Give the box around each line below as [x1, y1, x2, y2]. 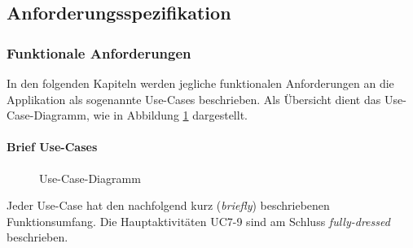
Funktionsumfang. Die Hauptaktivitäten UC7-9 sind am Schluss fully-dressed [7, 212, 390, 229]
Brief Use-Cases [7, 138, 98, 155]
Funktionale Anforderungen [7, 42, 191, 63]
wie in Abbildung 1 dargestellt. [93, 107, 248, 124]
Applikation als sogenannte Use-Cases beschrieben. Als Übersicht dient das [7, 90, 381, 107]
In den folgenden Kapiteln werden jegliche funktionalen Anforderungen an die [7, 75, 394, 91]
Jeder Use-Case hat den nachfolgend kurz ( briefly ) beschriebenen [7, 197, 330, 214]
